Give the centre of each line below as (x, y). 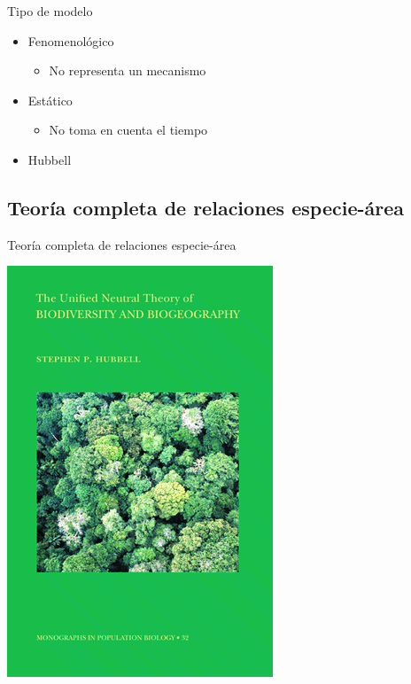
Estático (50, 100)
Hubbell (50, 159)
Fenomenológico (71, 40)
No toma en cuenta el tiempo (128, 130)
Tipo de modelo (50, 11)
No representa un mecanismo (128, 70)
